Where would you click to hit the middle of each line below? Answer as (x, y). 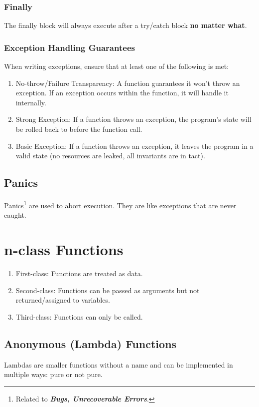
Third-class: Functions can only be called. (79, 316)
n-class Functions (64, 249)
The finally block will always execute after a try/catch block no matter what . (126, 25)
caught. (15, 215)
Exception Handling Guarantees (69, 47)
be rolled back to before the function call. (79, 129)
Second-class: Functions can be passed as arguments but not (108, 290)
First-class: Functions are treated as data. (79, 273)
